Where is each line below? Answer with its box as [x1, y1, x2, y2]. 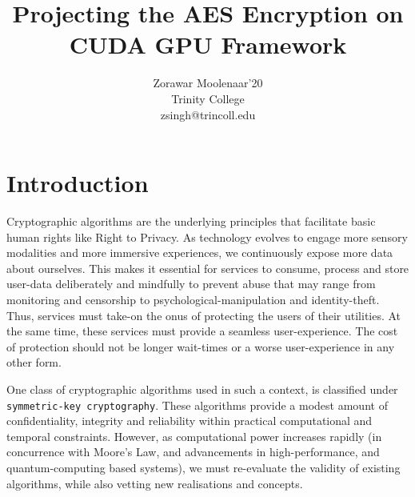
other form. [6, 354, 62, 371]
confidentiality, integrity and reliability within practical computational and [6, 412, 373, 429]
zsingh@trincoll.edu [160, 106, 256, 122]
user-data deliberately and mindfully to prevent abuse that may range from [6, 275, 376, 292]
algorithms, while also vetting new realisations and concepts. [6, 475, 303, 491]
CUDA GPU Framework [69, 28, 347, 61]
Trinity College [171, 90, 245, 106]
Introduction [6, 166, 149, 199]
